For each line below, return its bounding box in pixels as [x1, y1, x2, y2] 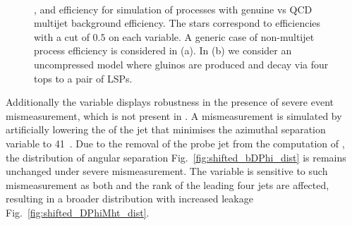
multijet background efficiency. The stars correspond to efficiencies [34, 16, 321, 30]
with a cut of [34, 29, 90, 44]
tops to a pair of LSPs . [34, 71, 133, 85]
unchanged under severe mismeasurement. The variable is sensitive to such [6, 164, 328, 178]
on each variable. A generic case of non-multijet [109, 29, 315, 44]
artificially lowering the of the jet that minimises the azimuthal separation [6, 122, 326, 137]
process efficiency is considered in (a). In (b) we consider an [34, 43, 292, 58]
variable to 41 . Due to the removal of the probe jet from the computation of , [6, 135, 345, 150]
